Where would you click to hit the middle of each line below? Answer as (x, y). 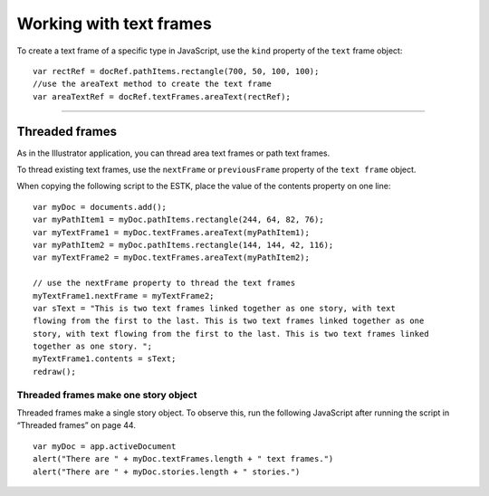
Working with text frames (114, 24)
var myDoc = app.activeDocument (105, 446)
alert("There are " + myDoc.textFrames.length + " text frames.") (183, 459)
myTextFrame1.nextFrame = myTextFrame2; (124, 296)
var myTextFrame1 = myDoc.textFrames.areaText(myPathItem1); (171, 232)
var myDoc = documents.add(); (100, 207)
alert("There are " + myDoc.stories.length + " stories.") (167, 472)
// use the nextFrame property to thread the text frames (164, 283)
